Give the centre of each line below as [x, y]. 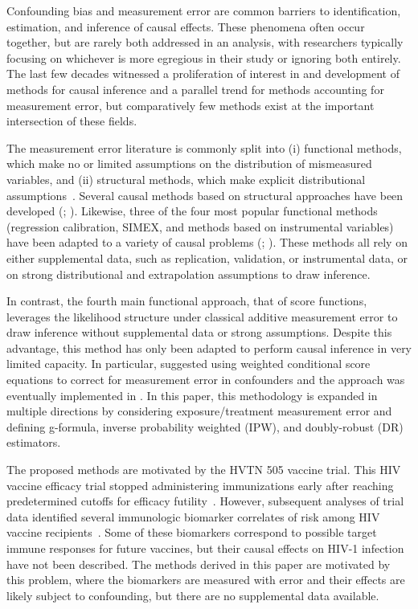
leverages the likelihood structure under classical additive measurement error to [202, 316]
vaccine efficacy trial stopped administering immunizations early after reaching [200, 485]
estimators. [34, 442]
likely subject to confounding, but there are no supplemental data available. [193, 595]
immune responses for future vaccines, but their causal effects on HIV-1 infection [205, 548]
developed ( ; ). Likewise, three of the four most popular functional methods [192, 211]
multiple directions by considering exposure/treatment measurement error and [199, 411]
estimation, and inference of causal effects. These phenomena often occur [186, 26]
